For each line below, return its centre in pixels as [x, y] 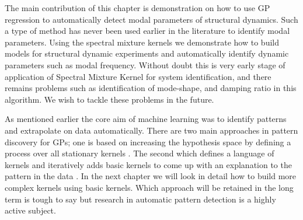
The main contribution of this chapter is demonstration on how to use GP [137, 8]
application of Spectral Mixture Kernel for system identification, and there [138, 76]
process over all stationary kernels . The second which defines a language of [140, 153]
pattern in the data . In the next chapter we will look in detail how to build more [151, 176]
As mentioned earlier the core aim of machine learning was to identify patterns [146, 119]
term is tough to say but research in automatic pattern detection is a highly [140, 199]
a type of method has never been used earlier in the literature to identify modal [147, 31]
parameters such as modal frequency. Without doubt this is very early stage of [145, 64]
